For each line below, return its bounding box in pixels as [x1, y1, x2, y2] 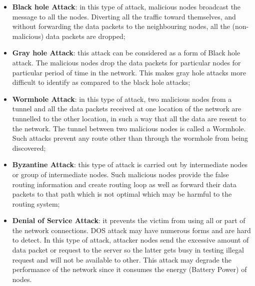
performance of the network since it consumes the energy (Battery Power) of [12, 264, 247, 275]
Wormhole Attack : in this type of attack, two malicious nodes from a [12, 93, 232, 104]
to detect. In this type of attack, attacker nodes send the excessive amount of [12, 235, 249, 245]
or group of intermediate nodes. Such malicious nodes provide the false [12, 169, 229, 179]
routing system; [12, 198, 60, 209]
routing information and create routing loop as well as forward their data [12, 179, 236, 189]
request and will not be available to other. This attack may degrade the [12, 254, 231, 265]
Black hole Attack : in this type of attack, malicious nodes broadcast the [12, 1, 241, 11]
